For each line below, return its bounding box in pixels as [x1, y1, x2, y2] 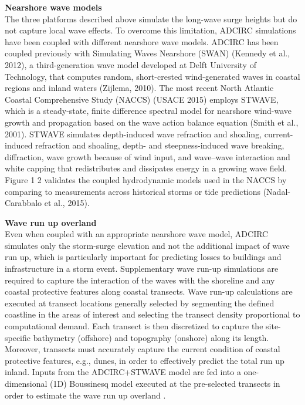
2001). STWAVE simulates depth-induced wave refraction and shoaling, [5, 127, 262, 140]
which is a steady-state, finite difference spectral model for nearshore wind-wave [5, 104, 292, 117]
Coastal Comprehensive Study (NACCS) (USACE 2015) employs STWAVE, [5, 93, 279, 105]
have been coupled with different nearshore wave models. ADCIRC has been [5, 35, 279, 48]
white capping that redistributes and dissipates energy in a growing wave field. [5, 162, 287, 174]
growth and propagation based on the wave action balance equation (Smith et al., [5, 116, 299, 128]
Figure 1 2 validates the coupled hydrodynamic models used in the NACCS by [5, 173, 287, 185]
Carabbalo [5, 197, 42, 209]
